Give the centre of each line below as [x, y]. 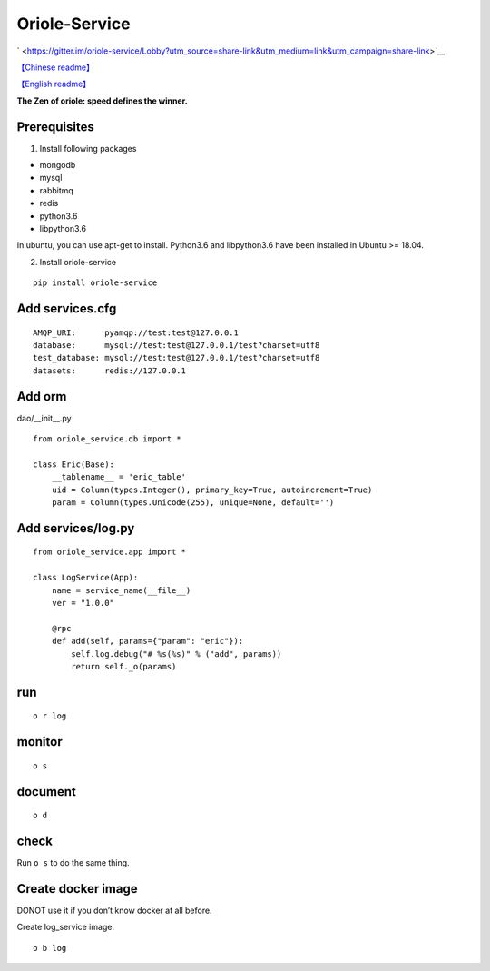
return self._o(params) [124, 666]
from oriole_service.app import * [109, 552]
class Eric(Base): [74, 464]
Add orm [42, 396]
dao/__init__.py [44, 418]
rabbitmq [57, 190]
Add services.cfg [67, 308]
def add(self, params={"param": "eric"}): [147, 641]
